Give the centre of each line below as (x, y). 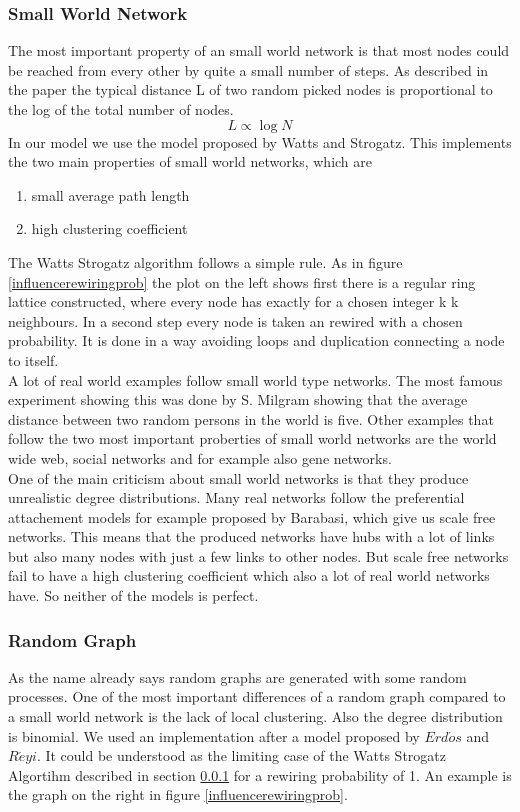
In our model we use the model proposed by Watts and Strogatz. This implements (260, 141)
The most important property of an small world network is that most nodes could (259, 50)
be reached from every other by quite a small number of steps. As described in (248, 69)
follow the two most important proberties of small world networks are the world (252, 438)
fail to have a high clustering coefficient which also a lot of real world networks (249, 575)
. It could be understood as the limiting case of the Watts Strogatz (241, 755)
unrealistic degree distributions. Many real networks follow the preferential (236, 497)
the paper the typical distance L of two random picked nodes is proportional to (250, 89)
